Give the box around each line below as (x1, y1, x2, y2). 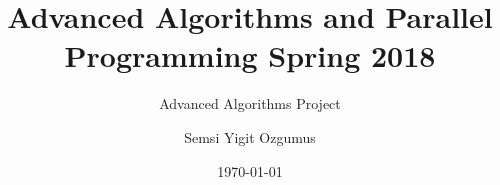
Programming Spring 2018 (64, 35, 436, 76)
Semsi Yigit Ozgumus (184, 126, 316, 147)
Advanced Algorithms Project (159, 93, 341, 114)
